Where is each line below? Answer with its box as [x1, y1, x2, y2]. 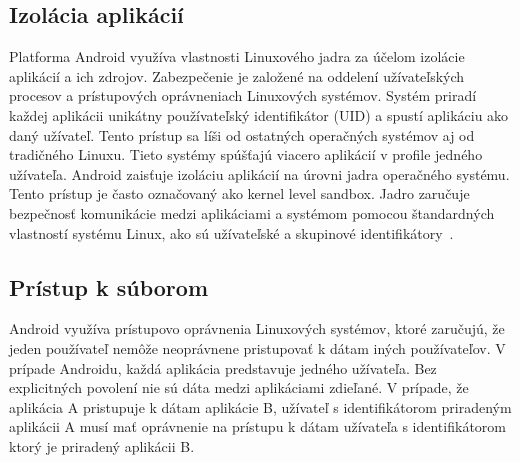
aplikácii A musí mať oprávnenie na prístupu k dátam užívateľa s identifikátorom [9, 416, 506, 437]
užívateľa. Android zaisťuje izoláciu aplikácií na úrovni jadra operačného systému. [9, 163, 510, 184]
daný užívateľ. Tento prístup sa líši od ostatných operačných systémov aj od [9, 124, 475, 145]
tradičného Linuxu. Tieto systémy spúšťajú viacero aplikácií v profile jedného [9, 144, 483, 165]
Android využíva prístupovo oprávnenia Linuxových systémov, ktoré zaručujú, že [9, 318, 505, 339]
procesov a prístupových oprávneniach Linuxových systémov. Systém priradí [9, 85, 477, 106]
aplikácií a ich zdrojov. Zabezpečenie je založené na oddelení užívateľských [9, 65, 465, 86]
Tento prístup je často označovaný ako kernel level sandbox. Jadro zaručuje [9, 183, 470, 204]
